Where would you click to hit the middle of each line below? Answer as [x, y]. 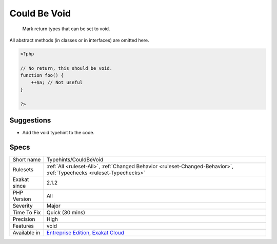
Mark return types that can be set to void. [66, 29]
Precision [24, 219]
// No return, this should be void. [66, 68]
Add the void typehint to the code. [58, 133]
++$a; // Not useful [57, 83]
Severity [23, 206]
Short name [27, 160]
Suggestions [30, 120]
